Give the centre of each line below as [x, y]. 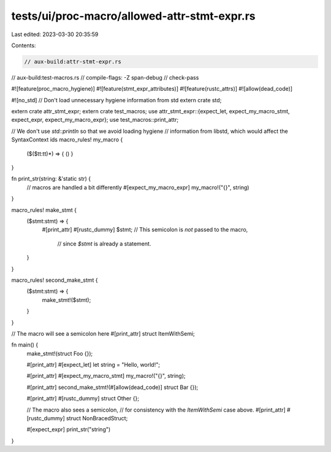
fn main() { [25, 345]
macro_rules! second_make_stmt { [55, 280]
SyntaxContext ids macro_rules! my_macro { [67, 140]
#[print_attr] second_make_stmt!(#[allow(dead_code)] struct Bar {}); [112, 387]
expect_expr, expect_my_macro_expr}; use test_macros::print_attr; [95, 120]
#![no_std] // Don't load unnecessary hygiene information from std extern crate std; [116, 100]
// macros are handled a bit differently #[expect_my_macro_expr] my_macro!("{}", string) [138, 187]
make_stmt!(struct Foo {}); [60, 353]
